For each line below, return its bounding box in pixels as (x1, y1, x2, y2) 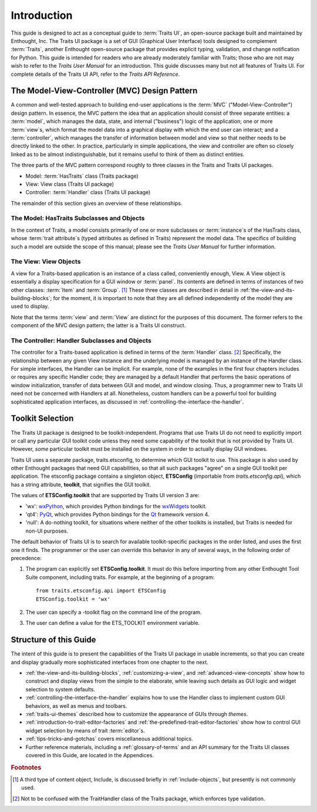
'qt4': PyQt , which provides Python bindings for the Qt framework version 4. (25, 511, 210, 518)
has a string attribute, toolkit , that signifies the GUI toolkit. (11, 481, 151, 488)
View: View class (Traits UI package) (25, 180, 114, 188)
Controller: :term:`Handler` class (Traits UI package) (25, 189, 151, 196)
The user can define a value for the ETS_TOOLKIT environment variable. (25, 620, 200, 627)
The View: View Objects (11, 258, 81, 266)
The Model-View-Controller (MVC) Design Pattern (11, 86, 198, 96)
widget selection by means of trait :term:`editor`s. (25, 727, 145, 734)
